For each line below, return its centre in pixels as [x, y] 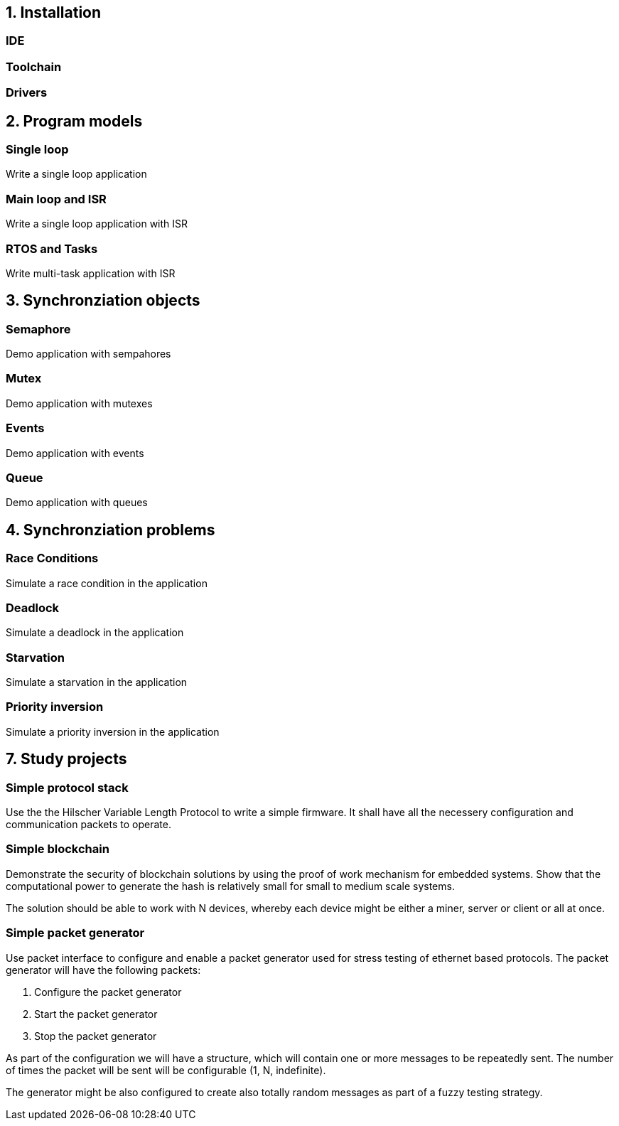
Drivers [27, 93]
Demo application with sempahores [88, 354]
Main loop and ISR [56, 199]
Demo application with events [75, 453]
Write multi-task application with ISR [91, 273]
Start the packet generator [96, 1014]
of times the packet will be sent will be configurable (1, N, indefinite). [166, 1070]
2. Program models [74, 121]
